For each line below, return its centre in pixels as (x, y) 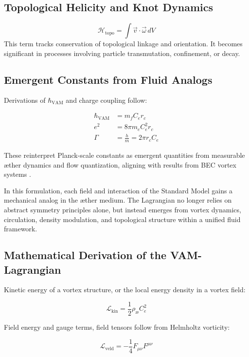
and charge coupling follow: (107, 100)
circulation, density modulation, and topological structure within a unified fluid (122, 219)
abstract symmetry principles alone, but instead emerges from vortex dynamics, (123, 209)
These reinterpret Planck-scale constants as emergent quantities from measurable (124, 155)
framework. (21, 229)
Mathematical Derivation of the (85, 255)
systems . (18, 174)
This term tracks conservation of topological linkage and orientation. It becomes (123, 44)
